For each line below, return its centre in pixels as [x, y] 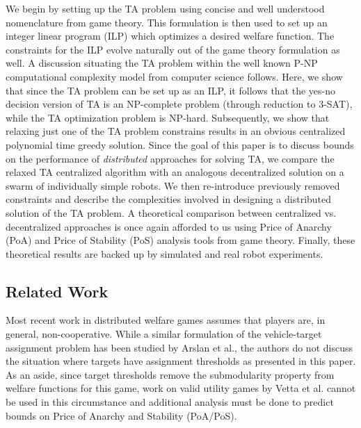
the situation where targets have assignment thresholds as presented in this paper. [181, 361]
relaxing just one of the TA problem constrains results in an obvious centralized [176, 131]
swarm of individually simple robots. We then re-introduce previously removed [173, 185]
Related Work [57, 291]
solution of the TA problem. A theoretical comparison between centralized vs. [171, 212]
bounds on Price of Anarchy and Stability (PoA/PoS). [121, 415]
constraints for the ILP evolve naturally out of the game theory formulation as [173, 49]
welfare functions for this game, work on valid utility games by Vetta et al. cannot [181, 388]
